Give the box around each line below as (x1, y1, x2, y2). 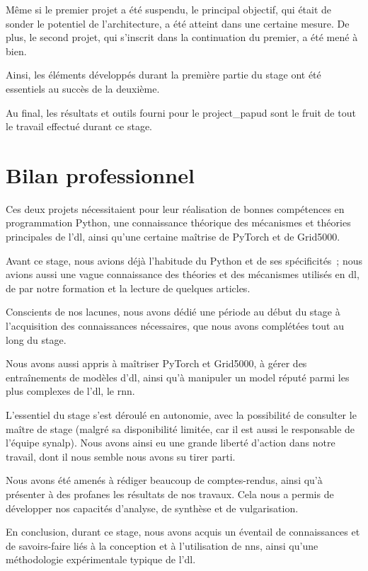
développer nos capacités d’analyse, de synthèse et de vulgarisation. (6, 500, 299, 515)
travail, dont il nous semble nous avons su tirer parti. (6, 449, 236, 463)
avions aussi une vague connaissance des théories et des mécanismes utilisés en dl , (6, 267, 360, 282)
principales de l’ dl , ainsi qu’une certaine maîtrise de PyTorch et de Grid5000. (6, 229, 340, 244)
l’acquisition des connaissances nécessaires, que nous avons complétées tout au (6, 318, 344, 333)
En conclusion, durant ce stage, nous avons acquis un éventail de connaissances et (6, 524, 360, 539)
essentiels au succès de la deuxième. (6, 81, 160, 96)
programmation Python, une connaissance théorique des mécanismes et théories (6, 215, 351, 230)
